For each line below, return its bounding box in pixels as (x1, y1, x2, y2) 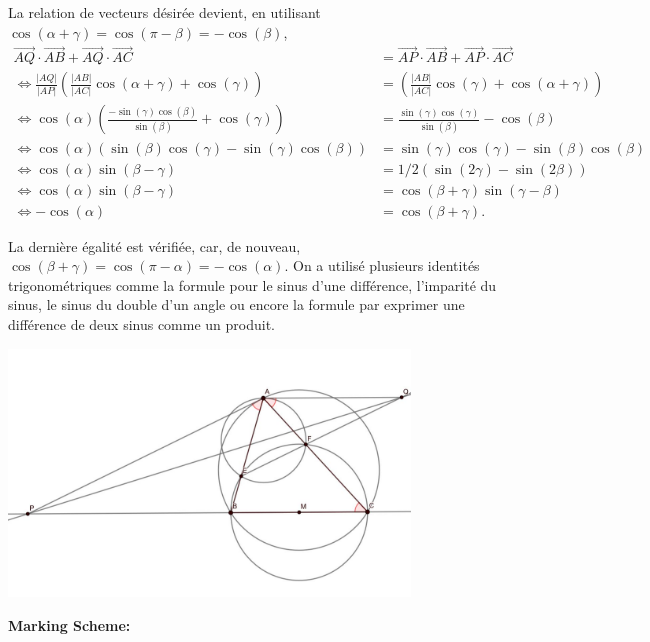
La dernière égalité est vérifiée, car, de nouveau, (8, 235, 301, 256)
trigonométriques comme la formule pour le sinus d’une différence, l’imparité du (8, 274, 497, 295)
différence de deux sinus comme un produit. (8, 314, 276, 334)
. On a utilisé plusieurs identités (284, 255, 480, 276)
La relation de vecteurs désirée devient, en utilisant (8, 2, 321, 22)
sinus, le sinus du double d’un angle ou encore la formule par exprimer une (8, 294, 465, 315)
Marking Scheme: (8, 615, 131, 636)
